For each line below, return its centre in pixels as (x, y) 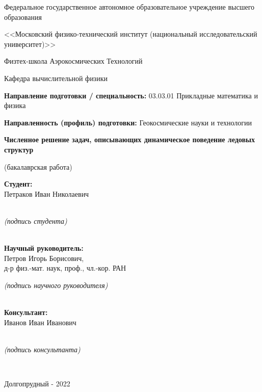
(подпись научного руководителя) (56, 285)
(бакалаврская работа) (38, 166)
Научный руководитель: (44, 248)
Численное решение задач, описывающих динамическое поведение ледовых (129, 139)
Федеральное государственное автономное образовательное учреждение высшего (129, 7)
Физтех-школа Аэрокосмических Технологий (73, 61)
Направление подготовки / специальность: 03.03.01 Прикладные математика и (131, 95)
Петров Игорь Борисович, (44, 258)
